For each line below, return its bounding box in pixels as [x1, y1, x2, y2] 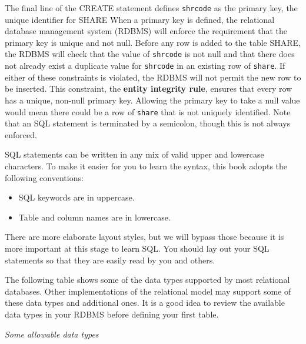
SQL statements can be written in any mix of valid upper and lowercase [5, 148, 264, 161]
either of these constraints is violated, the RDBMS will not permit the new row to [5, 71, 301, 83]
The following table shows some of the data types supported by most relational [5, 273, 290, 286]
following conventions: [5, 171, 84, 183]
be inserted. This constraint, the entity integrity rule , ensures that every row [5, 82, 292, 95]
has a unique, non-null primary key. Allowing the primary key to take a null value [5, 93, 300, 106]
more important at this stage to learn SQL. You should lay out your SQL [5, 242, 270, 254]
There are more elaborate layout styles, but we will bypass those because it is [5, 231, 284, 243]
